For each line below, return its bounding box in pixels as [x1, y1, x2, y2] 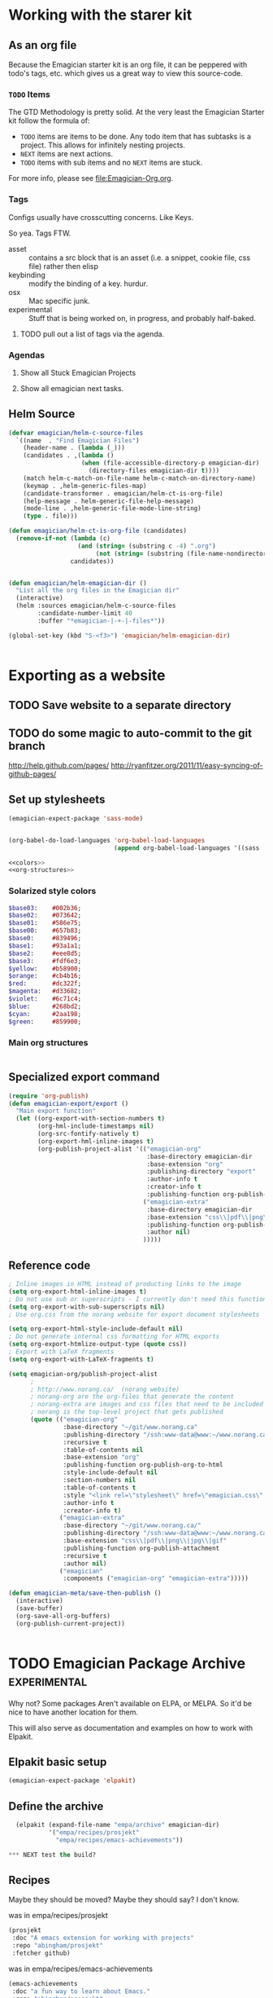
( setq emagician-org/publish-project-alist [8, 1370, 158, 1378]
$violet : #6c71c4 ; [8, 995, 82, 1003]
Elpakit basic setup [8, 1754, 107, 1769]
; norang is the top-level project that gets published [29, 1408, 223, 1416]
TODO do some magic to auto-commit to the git [8, 726, 252, 740]
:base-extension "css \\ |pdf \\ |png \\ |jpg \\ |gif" [63, 1537, 227, 1545]
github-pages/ [8, 769, 57, 779]
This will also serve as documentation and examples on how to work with [8, 1723, 253, 1732]
